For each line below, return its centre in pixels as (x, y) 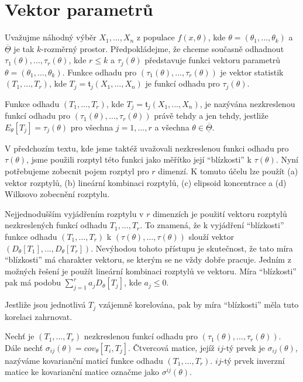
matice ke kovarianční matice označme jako (82, 372)
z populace (156, 37)
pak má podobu (33, 282)
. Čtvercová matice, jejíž (171, 347)
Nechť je (20, 336)
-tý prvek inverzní (253, 360)
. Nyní (287, 159)
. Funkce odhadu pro (99, 72)
